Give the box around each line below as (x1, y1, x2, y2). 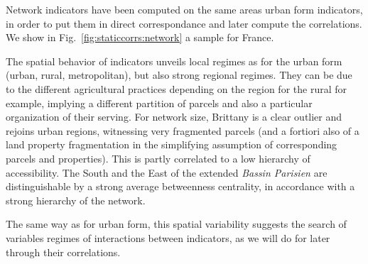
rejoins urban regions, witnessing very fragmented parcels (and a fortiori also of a (6, 123, 359, 138)
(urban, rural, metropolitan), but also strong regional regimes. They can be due (6, 67, 352, 82)
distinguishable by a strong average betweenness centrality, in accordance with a (6, 179, 355, 194)
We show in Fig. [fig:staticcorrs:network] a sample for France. (6, 30, 274, 45)
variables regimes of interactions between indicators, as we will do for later (6, 230, 330, 245)
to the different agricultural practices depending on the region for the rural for (6, 81, 347, 96)
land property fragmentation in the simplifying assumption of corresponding (6, 137, 337, 152)
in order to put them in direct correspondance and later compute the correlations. (6, 16, 362, 31)
